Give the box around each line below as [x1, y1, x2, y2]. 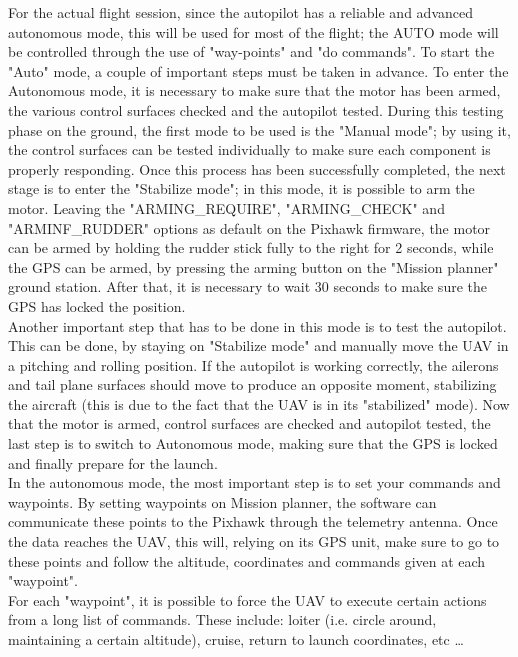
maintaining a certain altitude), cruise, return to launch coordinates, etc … [8, 629, 464, 649]
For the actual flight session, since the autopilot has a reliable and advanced [8, 2, 473, 22]
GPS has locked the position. [8, 295, 186, 316]
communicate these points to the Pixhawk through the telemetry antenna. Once [8, 511, 498, 532]
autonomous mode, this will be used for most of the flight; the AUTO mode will [8, 21, 499, 42]
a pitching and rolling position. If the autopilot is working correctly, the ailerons [8, 354, 499, 375]
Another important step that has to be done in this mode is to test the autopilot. [8, 315, 507, 336]
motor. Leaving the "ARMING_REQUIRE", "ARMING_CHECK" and [8, 197, 445, 218]
